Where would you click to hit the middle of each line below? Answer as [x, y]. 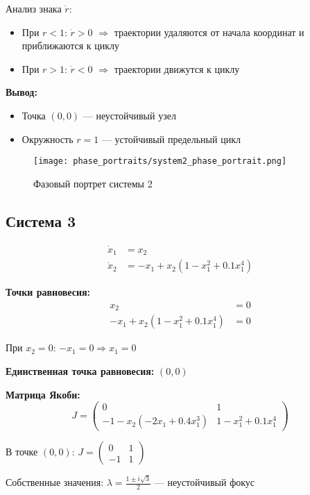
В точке [22, 452]
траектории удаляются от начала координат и [209, 32]
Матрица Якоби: [43, 394]
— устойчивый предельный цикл [171, 139]
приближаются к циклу [71, 45]
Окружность [48, 139]
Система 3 [41, 220]
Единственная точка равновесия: [80, 371]
